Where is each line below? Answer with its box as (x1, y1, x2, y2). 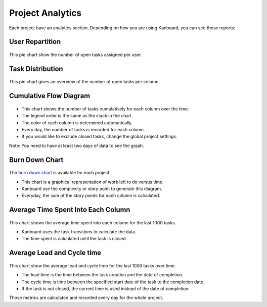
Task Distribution (9, 64, 63, 73)
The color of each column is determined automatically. (21, 119, 133, 126)
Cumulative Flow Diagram (9, 92, 90, 100)
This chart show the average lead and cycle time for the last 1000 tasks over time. (9, 262, 176, 268)
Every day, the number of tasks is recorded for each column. (21, 126, 145, 132)
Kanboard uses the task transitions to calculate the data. (21, 229, 136, 235)
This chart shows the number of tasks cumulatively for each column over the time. (21, 105, 189, 111)
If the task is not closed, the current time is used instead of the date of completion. (21, 286, 190, 292)
